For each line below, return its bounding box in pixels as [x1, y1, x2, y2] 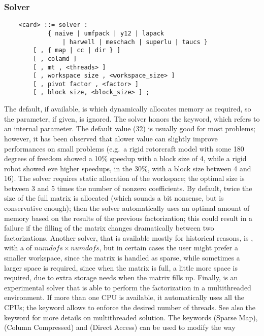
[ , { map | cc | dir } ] [33, 47, 121, 54]
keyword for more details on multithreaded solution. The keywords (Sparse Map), [4, 312, 258, 322]
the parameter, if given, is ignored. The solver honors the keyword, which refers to [4, 113, 260, 124]
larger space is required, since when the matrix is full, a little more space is [4, 262, 238, 273]
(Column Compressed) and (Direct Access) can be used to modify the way [4, 322, 236, 332]
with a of [4, 242, 32, 253]
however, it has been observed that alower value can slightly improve [4, 133, 218, 143]
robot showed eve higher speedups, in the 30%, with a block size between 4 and [4, 163, 251, 173]
